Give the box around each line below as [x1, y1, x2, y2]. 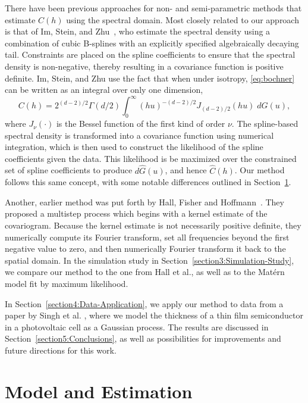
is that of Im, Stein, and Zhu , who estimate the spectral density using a [5, 25, 271, 38]
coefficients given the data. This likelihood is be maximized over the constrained [5, 152, 297, 164]
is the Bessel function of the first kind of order [56, 117, 225, 130]
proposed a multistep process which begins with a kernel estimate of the [5, 207, 268, 220]
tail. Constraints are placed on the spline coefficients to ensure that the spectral [5, 48, 296, 61]
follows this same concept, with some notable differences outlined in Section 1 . [5, 176, 291, 188]
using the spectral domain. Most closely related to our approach [66, 13, 299, 26]
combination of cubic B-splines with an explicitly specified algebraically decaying [5, 36, 299, 49]
